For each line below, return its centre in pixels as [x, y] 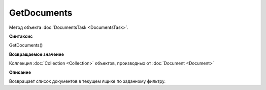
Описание [20, 72]
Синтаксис [21, 36]
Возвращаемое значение [36, 54]
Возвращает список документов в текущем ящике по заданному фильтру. [87, 81]
